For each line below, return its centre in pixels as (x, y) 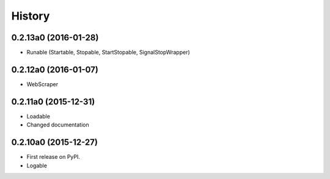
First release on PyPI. (53, 157)
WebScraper (42, 84)
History (31, 16)
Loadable (38, 116)
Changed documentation (58, 125)
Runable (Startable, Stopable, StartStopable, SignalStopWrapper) (108, 53)
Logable (37, 166)
